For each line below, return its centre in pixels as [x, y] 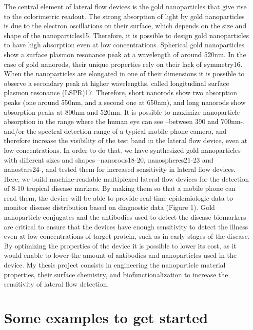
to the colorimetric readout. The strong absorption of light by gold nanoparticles [124, 16]
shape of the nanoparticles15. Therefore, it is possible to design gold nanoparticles [126, 35]
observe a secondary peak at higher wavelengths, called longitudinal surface [117, 83]
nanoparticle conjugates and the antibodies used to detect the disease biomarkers [125, 217]
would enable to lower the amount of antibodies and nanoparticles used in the [120, 255]
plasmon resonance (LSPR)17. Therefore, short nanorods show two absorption [121, 93]
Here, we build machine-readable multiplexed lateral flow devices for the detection [126, 178]
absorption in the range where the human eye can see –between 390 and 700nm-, [125, 121]
